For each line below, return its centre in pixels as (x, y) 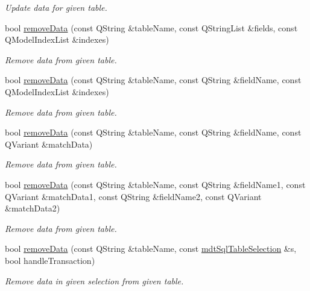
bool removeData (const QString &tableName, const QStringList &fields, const (151, 27)
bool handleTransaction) (50, 260)
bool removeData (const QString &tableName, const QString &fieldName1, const (155, 184)
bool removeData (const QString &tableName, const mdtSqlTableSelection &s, (151, 249)
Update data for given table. (56, 7)
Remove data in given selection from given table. (94, 280)
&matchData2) (33, 208)
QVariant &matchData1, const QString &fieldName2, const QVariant (133, 196)
